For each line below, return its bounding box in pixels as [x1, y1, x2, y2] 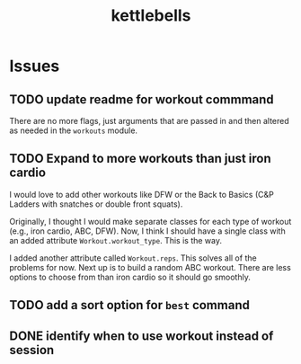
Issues [9, 56, 60, 76]
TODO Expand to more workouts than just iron [9, 151, 271, 166]
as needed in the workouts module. [9, 125, 137, 136]
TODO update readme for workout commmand [9, 92, 274, 107]
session [9, 342, 55, 358]
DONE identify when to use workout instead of [9, 328, 274, 343]
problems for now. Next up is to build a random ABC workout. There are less [9, 262, 292, 272]
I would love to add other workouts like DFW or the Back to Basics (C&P [9, 189, 274, 200]
